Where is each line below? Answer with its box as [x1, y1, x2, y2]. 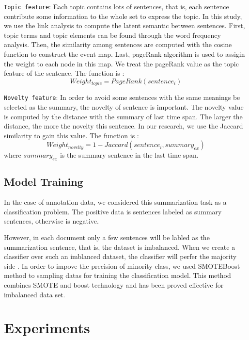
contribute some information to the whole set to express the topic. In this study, [4, 11, 242, 21]
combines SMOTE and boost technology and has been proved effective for [4, 280, 224, 290]
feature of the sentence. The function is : [4, 68, 124, 78]
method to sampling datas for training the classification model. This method [4, 270, 231, 280]
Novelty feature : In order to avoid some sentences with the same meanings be [4, 92, 240, 102]
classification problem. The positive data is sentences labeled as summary [4, 206, 222, 216]
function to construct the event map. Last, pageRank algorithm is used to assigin [4, 49, 245, 59]
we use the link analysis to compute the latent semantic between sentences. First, [4, 20, 245, 31]
